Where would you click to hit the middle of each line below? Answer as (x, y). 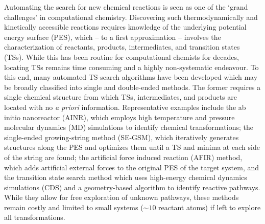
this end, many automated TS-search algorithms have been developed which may (131, 77)
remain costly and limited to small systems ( (74, 207)
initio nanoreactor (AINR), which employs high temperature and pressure (119, 117)
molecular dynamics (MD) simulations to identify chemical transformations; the (129, 127)
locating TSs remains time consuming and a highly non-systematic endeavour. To (131, 67)
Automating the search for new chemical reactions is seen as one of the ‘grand (126, 7)
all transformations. (35, 217)
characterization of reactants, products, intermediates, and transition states (122, 47)
